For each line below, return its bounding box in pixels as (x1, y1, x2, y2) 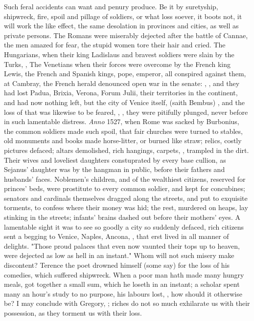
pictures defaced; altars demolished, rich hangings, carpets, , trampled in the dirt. (4, 145, 249, 155)
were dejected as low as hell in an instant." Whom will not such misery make (4, 250, 234, 260)
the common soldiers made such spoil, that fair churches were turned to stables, (4, 126, 243, 136)
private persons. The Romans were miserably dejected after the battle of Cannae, (4, 30, 248, 40)
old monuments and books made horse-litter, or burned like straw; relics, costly (4, 135, 242, 146)
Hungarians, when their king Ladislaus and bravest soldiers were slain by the (4, 49, 234, 59)
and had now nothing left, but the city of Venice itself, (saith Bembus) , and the (4, 97, 245, 107)
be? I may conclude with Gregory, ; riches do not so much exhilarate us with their (4, 298, 250, 308)
